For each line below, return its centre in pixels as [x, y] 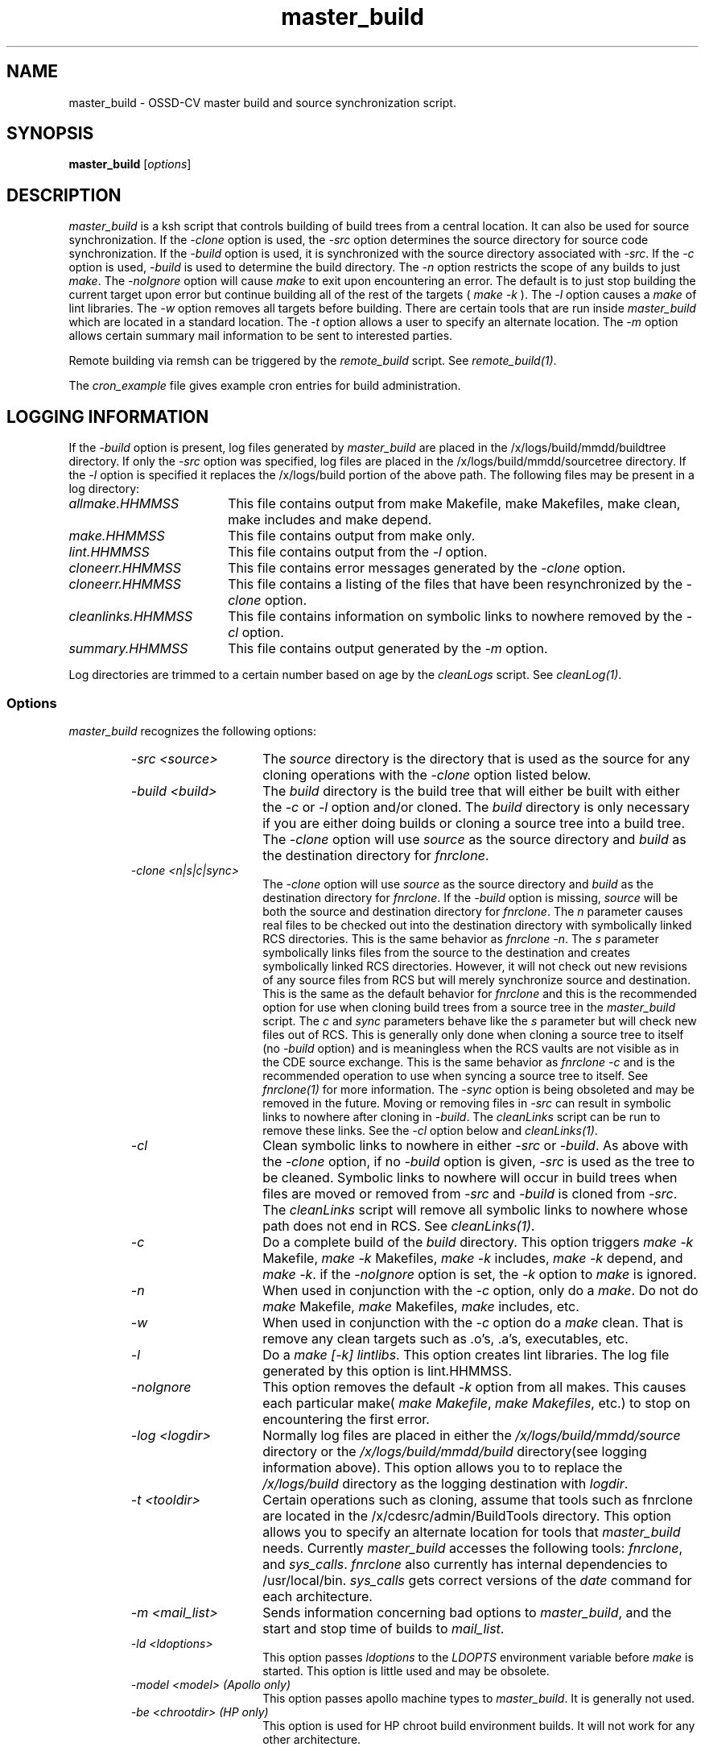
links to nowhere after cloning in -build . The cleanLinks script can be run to [462, 1116]
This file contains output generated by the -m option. [388, 649]
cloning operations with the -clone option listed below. [427, 774]
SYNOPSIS [50, 134]
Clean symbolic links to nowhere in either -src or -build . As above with [476, 1145]
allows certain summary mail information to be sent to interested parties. [261, 336]
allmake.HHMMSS [124, 504]
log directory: [104, 489]
